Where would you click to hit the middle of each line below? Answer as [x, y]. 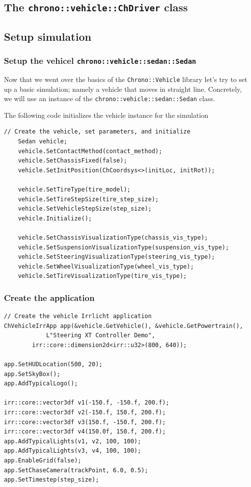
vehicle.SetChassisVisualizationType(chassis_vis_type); [113, 237]
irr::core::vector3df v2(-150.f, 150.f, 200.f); [85, 413]
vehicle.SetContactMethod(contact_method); [90, 151]
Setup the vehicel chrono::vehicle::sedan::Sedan [100, 61]
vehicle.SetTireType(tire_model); [74, 189]
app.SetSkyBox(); [32, 374]
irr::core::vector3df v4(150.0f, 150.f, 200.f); [85, 432]
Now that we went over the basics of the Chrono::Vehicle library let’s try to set [126, 79]
